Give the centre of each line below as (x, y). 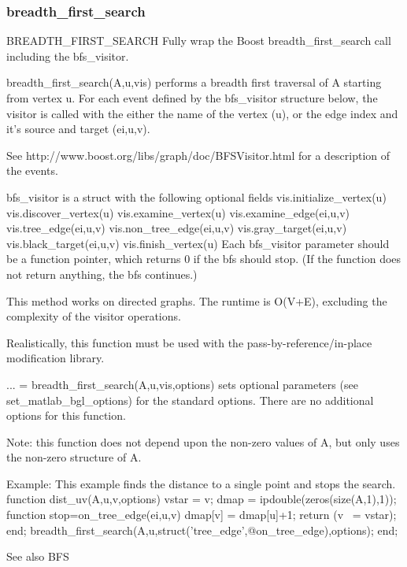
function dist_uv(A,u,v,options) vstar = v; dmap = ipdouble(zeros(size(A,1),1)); (202, 499)
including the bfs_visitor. (68, 56)
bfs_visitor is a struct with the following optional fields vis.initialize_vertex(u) (196, 196)
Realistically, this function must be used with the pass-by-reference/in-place (189, 342)
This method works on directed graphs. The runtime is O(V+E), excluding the (197, 300)
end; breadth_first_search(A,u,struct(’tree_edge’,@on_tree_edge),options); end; (202, 530)
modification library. (55, 358)
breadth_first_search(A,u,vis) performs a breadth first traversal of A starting (194, 82)
